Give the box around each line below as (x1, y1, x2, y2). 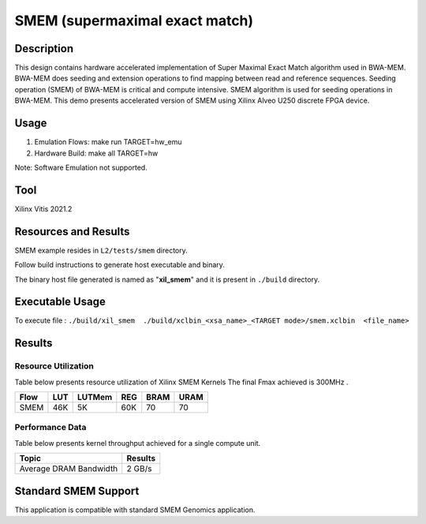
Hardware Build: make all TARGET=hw (34, 148, 159, 158)
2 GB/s (126, 463, 152, 474)
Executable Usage (14, 295, 106, 309)
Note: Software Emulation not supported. (14, 163, 148, 172)
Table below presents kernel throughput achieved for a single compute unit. (14, 438, 261, 447)
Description (14, 42, 74, 55)
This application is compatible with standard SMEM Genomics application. (14, 505, 256, 515)
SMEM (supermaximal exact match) (14, 12, 254, 29)
